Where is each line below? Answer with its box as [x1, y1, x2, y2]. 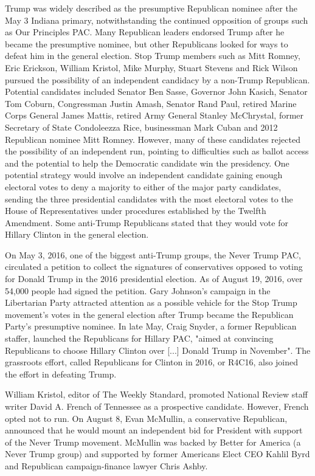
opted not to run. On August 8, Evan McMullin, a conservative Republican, [5, 412, 288, 424]
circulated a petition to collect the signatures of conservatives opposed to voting [5, 260, 303, 273]
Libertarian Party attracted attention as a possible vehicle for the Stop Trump [5, 296, 297, 309]
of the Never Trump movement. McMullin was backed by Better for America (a [5, 435, 301, 448]
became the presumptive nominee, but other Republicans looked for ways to [5, 37, 288, 50]
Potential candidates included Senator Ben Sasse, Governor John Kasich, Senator [5, 85, 308, 98]
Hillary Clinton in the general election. [5, 228, 149, 241]
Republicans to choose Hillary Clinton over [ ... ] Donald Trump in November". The [5, 343, 311, 356]
